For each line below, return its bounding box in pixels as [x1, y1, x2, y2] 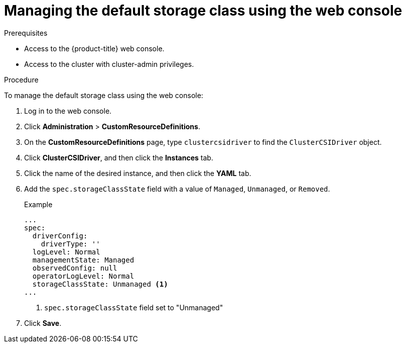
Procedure [4, 75, 39, 84]
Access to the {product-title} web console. [24, 44, 165, 53]
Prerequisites [4, 28, 48, 37]
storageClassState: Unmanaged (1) [32, 280, 168, 288]
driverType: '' [41, 239, 100, 248]
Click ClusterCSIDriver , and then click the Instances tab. [24, 153, 213, 162]
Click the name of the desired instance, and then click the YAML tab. [24, 168, 251, 178]
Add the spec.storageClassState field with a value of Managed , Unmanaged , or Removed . [24, 184, 330, 193]
